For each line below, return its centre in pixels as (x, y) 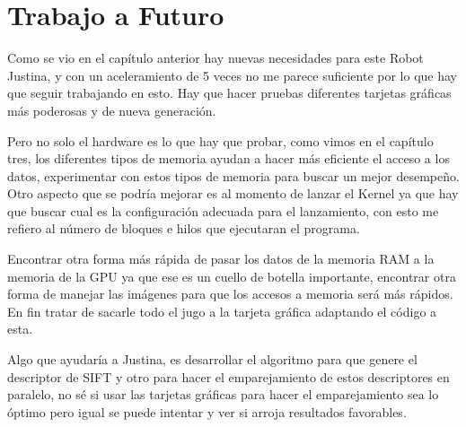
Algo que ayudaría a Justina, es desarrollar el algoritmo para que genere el (212, 359)
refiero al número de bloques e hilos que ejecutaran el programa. (184, 228)
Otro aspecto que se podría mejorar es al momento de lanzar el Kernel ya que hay (233, 193)
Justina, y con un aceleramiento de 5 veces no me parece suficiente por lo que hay (232, 75)
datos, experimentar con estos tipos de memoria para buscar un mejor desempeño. (233, 175)
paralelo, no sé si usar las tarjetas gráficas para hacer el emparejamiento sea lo (223, 394)
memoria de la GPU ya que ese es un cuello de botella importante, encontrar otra (232, 276)
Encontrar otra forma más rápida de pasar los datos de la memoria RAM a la (221, 259)
